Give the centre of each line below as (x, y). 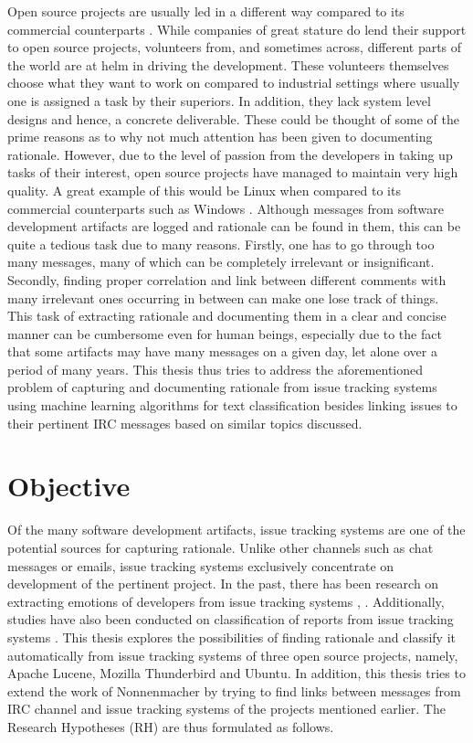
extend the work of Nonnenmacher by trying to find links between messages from (234, 690)
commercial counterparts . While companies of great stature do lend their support (237, 29)
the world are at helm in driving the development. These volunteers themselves (228, 64)
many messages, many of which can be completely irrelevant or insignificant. (221, 262)
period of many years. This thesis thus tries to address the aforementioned (215, 369)
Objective (69, 486)
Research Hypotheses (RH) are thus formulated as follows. (171, 726)
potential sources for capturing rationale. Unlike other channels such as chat (221, 547)
